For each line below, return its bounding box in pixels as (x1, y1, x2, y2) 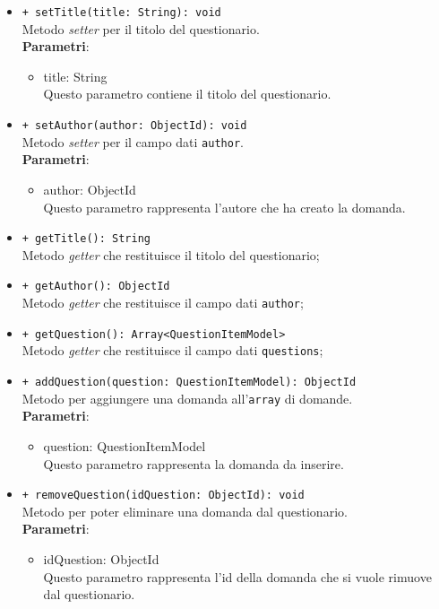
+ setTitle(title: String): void (22, 6, 221, 19)
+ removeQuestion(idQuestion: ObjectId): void (22, 489, 305, 502)
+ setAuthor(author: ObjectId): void (22, 119, 247, 133)
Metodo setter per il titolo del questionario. (22, 19, 260, 38)
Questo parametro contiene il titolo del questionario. (43, 84, 331, 103)
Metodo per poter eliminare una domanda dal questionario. (22, 501, 348, 520)
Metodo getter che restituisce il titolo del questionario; (22, 245, 320, 264)
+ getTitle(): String (22, 232, 151, 246)
